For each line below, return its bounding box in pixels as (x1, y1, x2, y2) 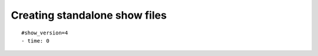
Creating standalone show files (11, 9, 167, 22)
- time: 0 (21, 37, 49, 44)
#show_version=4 (21, 29, 68, 36)
